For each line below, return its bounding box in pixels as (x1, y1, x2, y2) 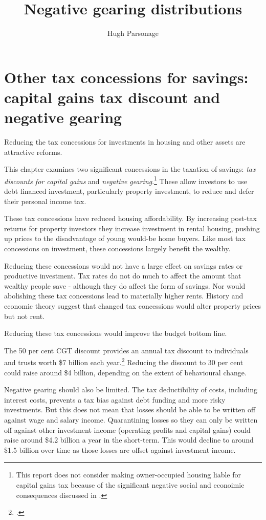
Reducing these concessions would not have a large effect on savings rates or (4, 260, 243, 271)
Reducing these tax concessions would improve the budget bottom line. (4, 328, 227, 338)
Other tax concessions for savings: (4, 66, 249, 87)
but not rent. (4, 310, 45, 321)
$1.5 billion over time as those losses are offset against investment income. (4, 444, 236, 455)
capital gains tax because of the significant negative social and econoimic (16, 479, 245, 490)
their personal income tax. (4, 195, 86, 206)
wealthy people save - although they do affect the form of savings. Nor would (4, 280, 246, 291)
